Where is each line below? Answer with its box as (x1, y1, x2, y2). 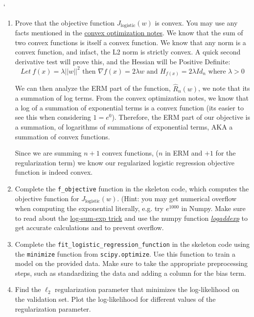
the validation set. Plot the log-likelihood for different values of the (15, 293, 216, 304)
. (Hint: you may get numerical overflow (117, 193, 237, 203)
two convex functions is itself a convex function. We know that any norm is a (15, 37, 246, 47)
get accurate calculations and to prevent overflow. (15, 222, 164, 233)
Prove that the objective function (15, 17, 115, 27)
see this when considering (15, 112, 91, 122)
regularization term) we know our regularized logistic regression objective (15, 157, 234, 167)
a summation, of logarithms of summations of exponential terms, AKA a (15, 122, 233, 132)
